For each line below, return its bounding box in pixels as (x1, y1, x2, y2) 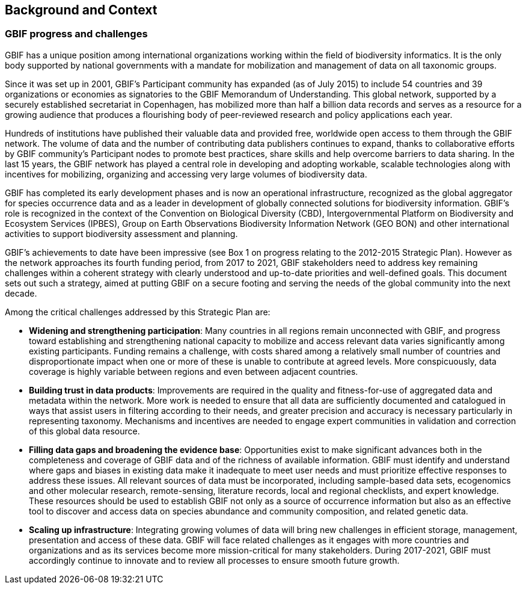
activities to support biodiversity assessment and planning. (5, 228, 238, 239)
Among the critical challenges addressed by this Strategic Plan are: (5, 306, 271, 317)
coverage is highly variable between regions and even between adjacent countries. (29, 366, 358, 377)
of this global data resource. (29, 425, 140, 436)
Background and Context (5, 2, 157, 17)
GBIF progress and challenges (5, 28, 148, 40)
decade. (5, 288, 37, 298)
